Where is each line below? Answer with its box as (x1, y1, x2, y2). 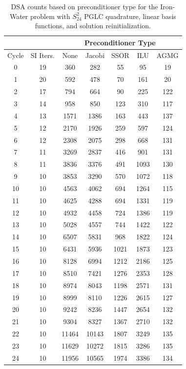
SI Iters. (30, 50, 55, 60)
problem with (30, 11, 70, 21)
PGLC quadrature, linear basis (84, 11, 176, 21)
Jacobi (85, 50, 105, 60)
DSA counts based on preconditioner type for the (11, 1, 158, 11)
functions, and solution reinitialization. (35, 20, 151, 31)
